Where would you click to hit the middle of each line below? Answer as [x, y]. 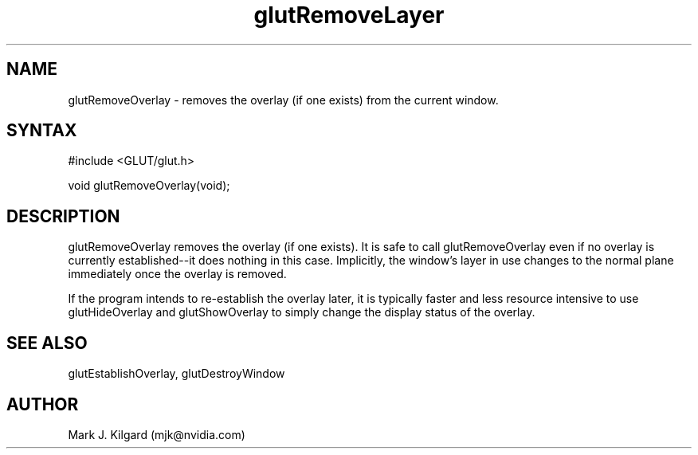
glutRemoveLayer [349, 15]
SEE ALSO [47, 343]
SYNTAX [42, 131]
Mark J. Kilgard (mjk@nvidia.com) [157, 434]
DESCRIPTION [63, 216]
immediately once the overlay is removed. [177, 274]
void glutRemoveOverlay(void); [149, 186]
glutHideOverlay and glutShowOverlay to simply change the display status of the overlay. [302, 312]
